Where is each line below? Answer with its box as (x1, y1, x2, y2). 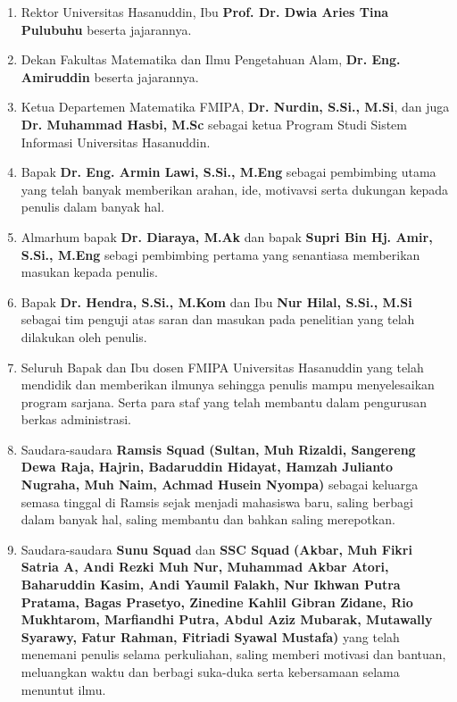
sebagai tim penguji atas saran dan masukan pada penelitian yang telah (21, 310, 415, 329)
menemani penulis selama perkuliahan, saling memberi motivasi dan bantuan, (21, 645, 446, 664)
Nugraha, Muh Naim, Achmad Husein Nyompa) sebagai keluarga (21, 475, 419, 494)
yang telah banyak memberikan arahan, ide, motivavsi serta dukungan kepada (21, 180, 449, 198)
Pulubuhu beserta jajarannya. (21, 20, 192, 38)
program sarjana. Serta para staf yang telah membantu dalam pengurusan (21, 392, 428, 411)
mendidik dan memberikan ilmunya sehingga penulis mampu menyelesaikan (21, 375, 435, 394)
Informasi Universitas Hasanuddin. (21, 132, 211, 151)
